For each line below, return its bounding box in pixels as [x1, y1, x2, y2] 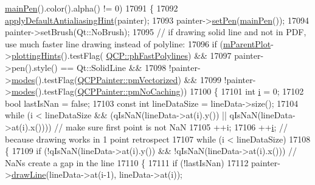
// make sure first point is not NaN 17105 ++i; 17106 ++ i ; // [54, 120, 288, 133]
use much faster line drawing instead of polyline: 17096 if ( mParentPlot [5, 37, 271, 50]
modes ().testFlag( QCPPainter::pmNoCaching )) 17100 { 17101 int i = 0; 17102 [11, 85, 304, 98]
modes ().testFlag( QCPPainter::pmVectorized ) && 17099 [11, 73, 221, 86]
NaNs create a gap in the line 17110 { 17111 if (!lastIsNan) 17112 [5, 156, 249, 169]
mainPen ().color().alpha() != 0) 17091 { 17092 [5, 2, 178, 14]
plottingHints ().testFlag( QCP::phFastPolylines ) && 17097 [11, 49, 232, 62]
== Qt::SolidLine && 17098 [60, 61, 167, 73]
